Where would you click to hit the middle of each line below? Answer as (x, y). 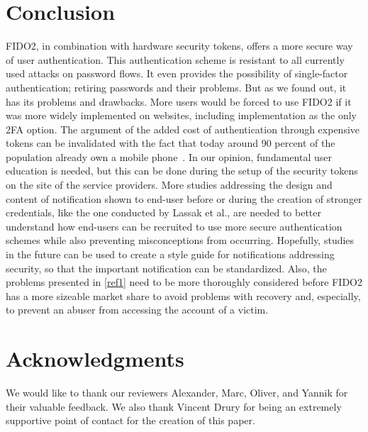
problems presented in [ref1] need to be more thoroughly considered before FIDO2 (184, 282)
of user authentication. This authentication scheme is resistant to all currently (175, 59)
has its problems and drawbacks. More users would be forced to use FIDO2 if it (179, 101)
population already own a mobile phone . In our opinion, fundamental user (169, 156)
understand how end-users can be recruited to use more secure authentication (174, 226)
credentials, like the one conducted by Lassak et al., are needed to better (164, 212)
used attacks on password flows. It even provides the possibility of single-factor (177, 73)
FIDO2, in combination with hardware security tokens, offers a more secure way (179, 46)
